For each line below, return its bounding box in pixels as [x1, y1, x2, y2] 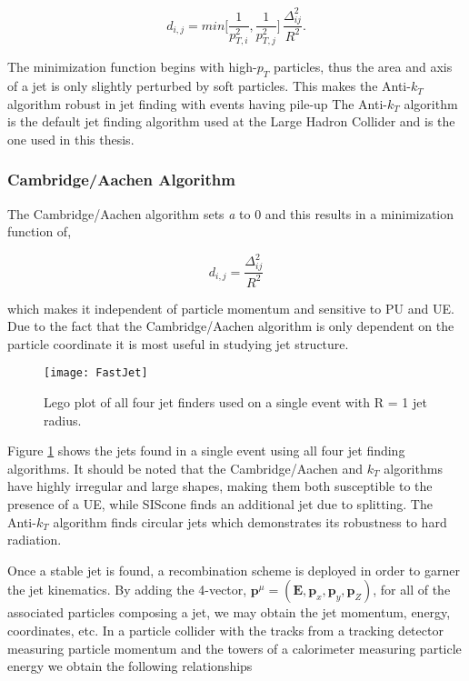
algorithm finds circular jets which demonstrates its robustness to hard [53, 512, 447, 531]
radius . [44, 410, 82, 429]
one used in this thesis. [7, 129, 135, 148]
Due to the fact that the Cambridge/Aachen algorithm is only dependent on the [7, 316, 454, 335]
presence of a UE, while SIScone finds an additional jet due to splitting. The [7, 494, 433, 513]
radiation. [7, 530, 62, 549]
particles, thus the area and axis [273, 57, 453, 76]
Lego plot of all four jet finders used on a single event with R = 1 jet [44, 392, 427, 411]
